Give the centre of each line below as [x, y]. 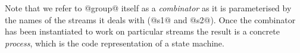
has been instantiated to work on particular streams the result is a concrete [142, 31]
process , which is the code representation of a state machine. [115, 43]
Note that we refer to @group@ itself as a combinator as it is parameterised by [148, 8]
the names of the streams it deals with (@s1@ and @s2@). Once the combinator [150, 19]
